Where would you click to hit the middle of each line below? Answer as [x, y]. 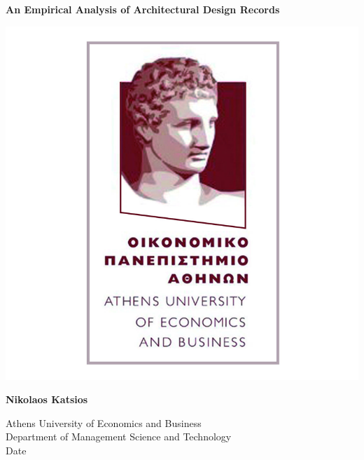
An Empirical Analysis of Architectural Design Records [143, 9]
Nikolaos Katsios [47, 399]
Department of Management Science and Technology [119, 437]
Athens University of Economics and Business [104, 422]
